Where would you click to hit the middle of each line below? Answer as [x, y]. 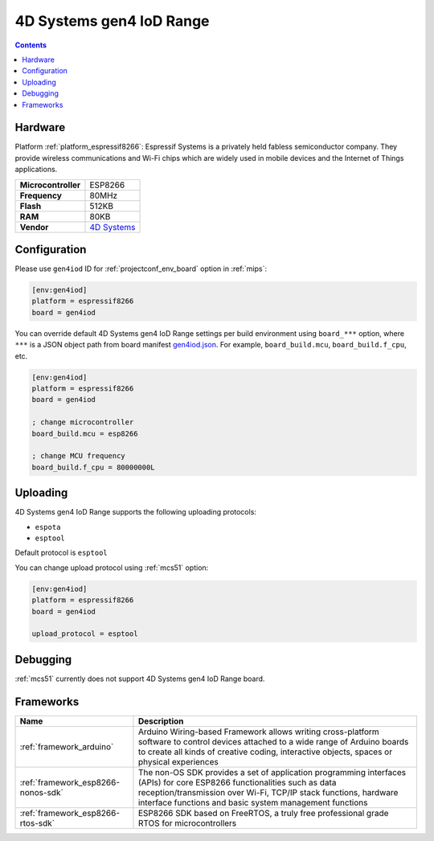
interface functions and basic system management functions [253, 802]
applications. [36, 170]
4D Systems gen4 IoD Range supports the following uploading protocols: [136, 512]
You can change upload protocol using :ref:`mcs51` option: [112, 568]
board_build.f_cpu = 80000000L [94, 467]
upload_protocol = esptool [85, 634]
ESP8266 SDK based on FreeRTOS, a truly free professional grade [263, 813]
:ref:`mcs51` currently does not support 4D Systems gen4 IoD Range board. [140, 679]
